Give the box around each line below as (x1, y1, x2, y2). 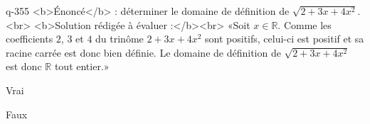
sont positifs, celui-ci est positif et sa (205, 31, 364, 46)
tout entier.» (54, 59, 110, 74)
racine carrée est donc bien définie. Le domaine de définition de (6, 45, 281, 60)
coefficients (6, 31, 53, 46)
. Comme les (277, 17, 332, 32)
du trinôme (95, 31, 144, 46)
